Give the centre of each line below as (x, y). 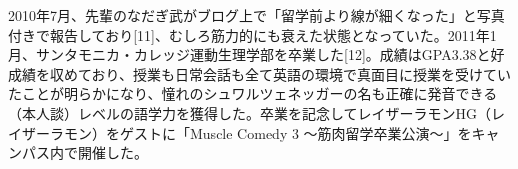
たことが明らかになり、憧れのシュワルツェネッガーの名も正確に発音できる (253, 93)
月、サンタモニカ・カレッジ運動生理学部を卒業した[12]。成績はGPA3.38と (249, 54)
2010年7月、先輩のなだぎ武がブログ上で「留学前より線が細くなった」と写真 (256, 15)
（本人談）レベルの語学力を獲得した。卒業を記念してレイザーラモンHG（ (250, 112)
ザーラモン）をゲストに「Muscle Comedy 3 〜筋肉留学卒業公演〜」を (246, 132)
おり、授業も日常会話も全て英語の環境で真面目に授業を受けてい (301, 73)
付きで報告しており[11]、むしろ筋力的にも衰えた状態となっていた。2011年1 (252, 34)
